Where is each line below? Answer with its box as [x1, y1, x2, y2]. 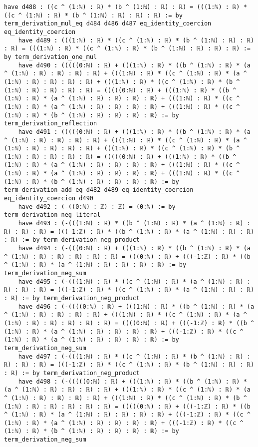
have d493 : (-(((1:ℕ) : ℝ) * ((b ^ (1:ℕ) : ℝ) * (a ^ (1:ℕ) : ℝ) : [18, 220, 251, 227]
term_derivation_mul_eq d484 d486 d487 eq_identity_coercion [4, 20, 212, 27]
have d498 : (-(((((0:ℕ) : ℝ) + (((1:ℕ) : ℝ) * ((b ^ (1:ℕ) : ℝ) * [18, 378, 247, 385]
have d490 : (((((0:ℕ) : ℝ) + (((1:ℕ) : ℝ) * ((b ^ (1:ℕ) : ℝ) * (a [18, 61, 251, 69]
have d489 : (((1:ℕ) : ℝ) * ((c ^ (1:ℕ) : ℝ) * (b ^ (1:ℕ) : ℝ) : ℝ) [18, 36, 255, 44]
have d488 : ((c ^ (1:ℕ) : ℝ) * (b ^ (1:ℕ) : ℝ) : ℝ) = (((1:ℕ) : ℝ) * [4, 3, 247, 10]
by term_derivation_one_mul [4, 53, 97, 60]
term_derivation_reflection [4, 120, 97, 127]
